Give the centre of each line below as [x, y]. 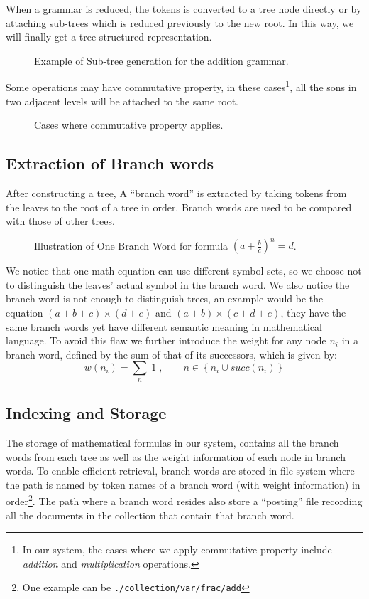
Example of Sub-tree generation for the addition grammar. [161, 60]
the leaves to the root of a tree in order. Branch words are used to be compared [179, 207]
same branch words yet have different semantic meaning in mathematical [164, 326]
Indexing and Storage [86, 413]
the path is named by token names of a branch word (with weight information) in [183, 484]
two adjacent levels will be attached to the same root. [122, 101]
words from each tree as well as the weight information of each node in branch [176, 456]
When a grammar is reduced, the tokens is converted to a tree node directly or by [184, 9]
